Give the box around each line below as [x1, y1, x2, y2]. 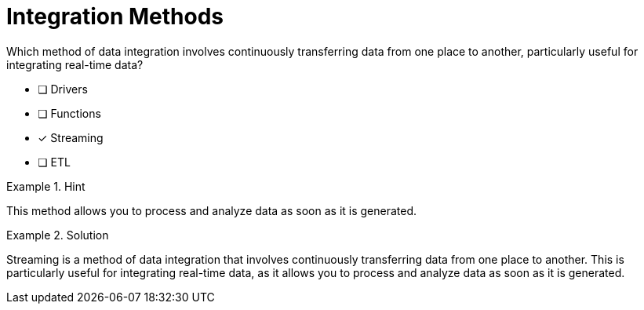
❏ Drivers [38, 82, 88, 96]
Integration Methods [6, 3, 224, 30]
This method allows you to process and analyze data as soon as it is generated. [6, 203, 417, 217]
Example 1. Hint [6, 179, 86, 193]
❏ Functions [38, 106, 101, 120]
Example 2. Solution [6, 228, 109, 242]
